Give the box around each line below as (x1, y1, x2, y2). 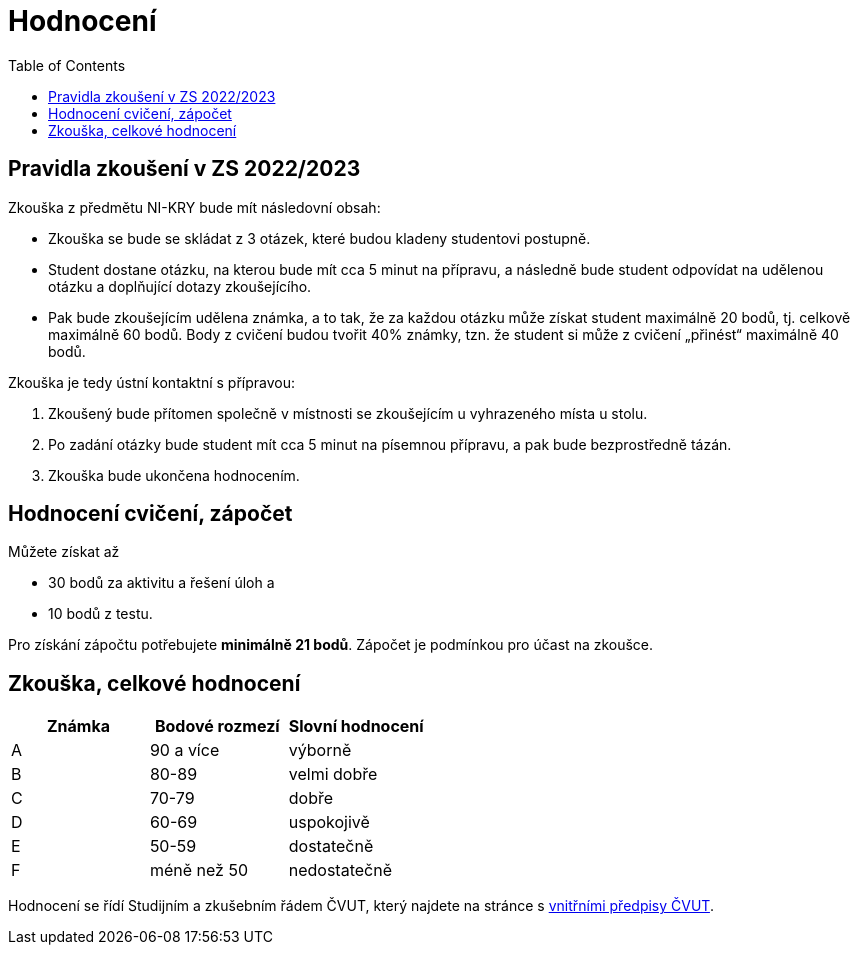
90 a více (149, 740, 220, 761)
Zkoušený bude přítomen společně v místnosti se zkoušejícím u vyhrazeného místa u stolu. (48, 404, 648, 422)
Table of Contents (8, 56, 126, 74)
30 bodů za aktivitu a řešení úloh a (48, 574, 275, 592)
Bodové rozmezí (154, 716, 280, 737)
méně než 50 (149, 860, 248, 881)
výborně (288, 740, 352, 761)
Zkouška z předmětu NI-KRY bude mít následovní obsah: (8, 198, 381, 216)
